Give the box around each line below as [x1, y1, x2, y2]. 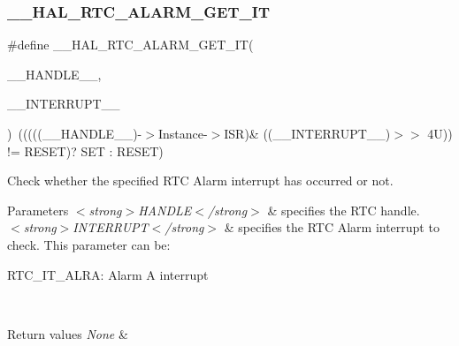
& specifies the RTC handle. [267, 200, 420, 219]
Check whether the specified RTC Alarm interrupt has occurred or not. [7, 171, 394, 190]
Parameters [7, 200, 69, 219]
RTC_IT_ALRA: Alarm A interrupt [7, 265, 209, 283]
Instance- [157, 124, 208, 142]
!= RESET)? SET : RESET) [7, 141, 164, 160]
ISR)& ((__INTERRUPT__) [224, 124, 391, 142]
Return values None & [7, 324, 128, 342]
